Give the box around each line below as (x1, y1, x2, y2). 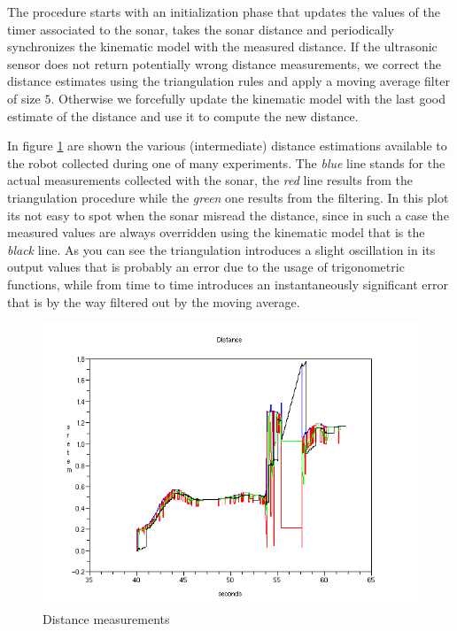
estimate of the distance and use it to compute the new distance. (7, 106, 359, 125)
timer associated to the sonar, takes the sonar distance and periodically (7, 19, 394, 38)
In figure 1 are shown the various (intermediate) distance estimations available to (7, 136, 447, 155)
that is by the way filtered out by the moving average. (7, 292, 300, 311)
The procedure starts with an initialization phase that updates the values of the (7, 3, 440, 20)
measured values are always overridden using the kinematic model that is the (7, 223, 425, 242)
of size (7, 88, 41, 107)
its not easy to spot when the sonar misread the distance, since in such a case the (7, 205, 449, 224)
